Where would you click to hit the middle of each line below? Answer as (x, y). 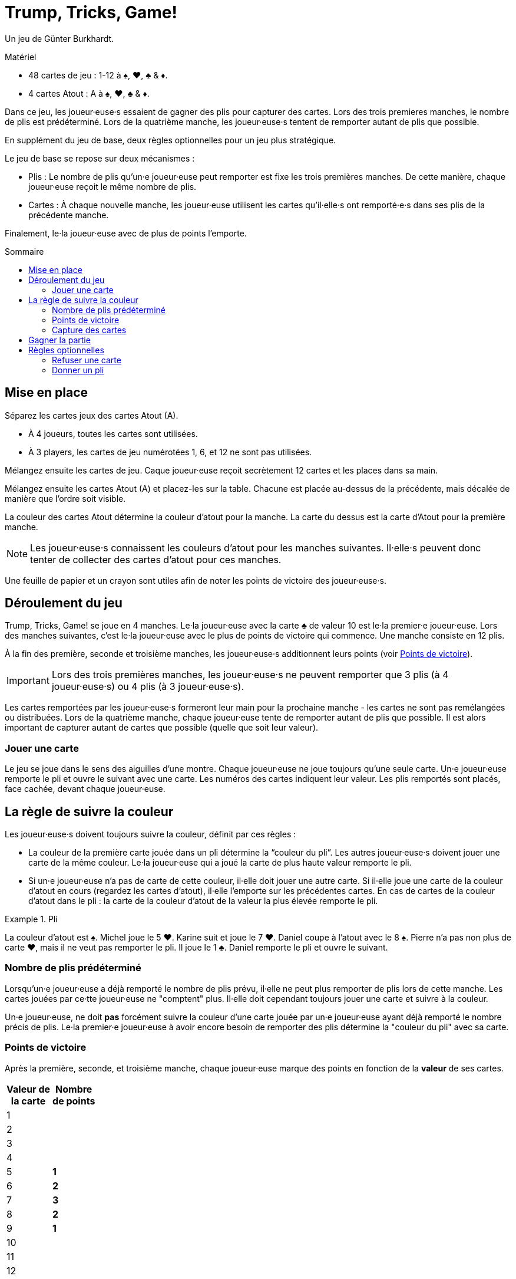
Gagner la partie (59, 340)
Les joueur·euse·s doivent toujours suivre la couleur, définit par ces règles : (150, 834)
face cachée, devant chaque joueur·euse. (85, 789)
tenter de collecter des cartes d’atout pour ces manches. (156, 559)
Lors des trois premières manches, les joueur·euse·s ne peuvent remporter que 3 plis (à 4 (250, 675)
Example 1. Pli (31, 919)
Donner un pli (78, 370)
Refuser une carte (87, 360)
